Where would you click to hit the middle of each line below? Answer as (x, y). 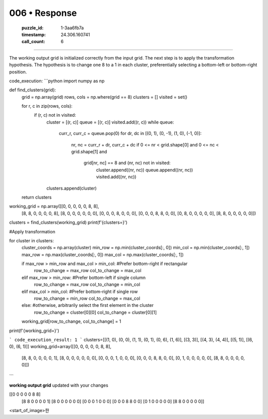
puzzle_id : (33, 28)
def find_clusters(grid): (33, 90)
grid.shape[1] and (89, 152)
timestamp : (34, 34)
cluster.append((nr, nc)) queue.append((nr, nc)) (144, 170)
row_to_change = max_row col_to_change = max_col (88, 271)
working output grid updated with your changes (59, 385)
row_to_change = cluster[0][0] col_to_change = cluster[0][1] (96, 312)
